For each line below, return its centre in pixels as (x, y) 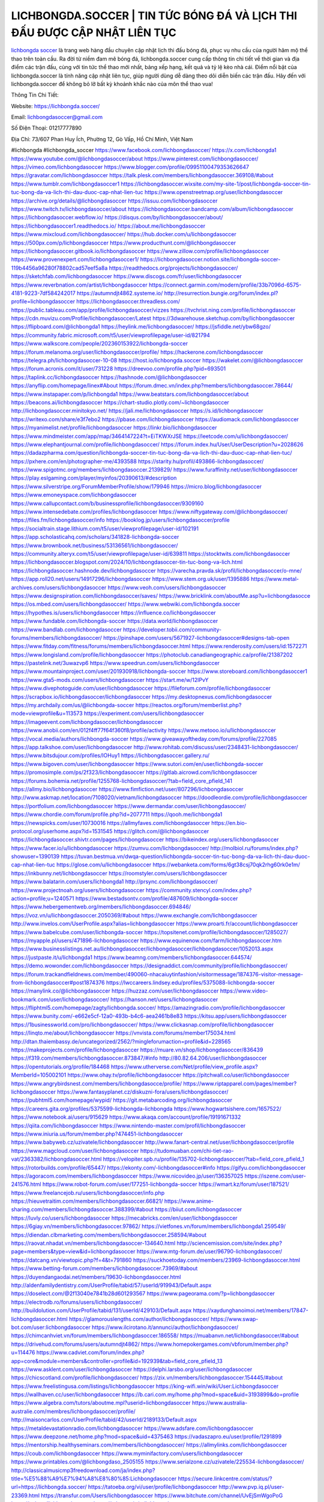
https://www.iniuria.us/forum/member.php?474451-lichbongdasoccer (97, 1134)
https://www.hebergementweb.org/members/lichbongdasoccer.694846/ (101, 907)
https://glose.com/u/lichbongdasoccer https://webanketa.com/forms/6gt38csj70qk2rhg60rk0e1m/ (178, 865)
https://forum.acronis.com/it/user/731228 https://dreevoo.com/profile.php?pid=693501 (118, 369)
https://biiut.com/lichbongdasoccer (198, 1209)
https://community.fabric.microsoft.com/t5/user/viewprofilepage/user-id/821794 (110, 335)
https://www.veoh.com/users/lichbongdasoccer (167, 587)
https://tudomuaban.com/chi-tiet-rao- (187, 1151)
